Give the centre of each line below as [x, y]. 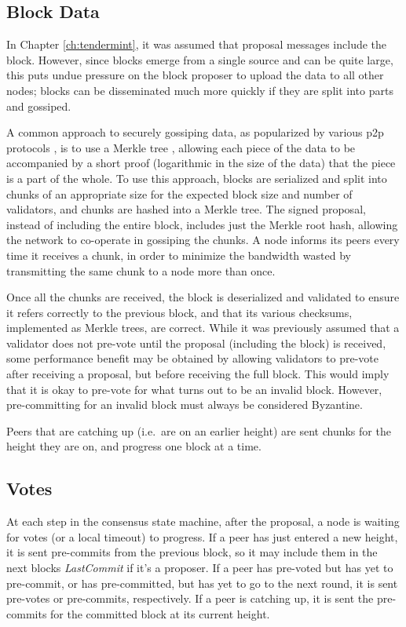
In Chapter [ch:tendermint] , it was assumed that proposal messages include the [197, 44]
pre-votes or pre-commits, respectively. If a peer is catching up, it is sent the [190, 598]
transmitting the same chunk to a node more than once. [141, 270]
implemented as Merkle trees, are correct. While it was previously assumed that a [203, 328]
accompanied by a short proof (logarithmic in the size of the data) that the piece [201, 163]
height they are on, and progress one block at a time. [134, 446]
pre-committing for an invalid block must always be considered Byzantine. [185, 405]
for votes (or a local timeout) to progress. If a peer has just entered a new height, [202, 536]
